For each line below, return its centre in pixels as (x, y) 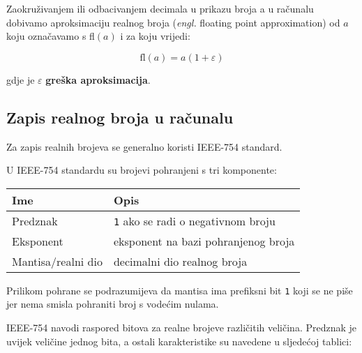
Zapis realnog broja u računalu (120, 117)
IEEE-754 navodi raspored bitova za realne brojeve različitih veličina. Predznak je (182, 328)
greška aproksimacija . (98, 79)
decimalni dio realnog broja (180, 261)
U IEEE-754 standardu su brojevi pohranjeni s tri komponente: (142, 170)
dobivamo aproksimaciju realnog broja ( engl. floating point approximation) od (173, 22)
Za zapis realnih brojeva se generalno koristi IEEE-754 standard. (144, 146)
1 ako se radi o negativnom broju (194, 220)
